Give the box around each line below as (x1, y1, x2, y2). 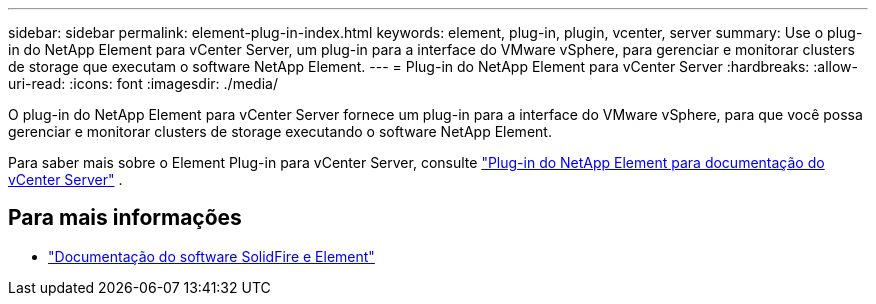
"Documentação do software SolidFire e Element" (48, 247, 375, 265)
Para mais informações (8, 205, 242, 231)
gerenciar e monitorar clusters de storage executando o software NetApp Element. (8, 123, 552, 140)
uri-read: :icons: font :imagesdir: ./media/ (8, 75, 278, 92)
